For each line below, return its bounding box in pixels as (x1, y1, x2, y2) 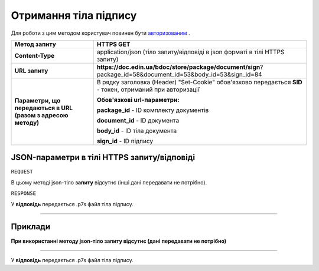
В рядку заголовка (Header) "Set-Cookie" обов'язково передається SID (96, 78, 302, 86)
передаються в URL (14, 104, 73, 112)
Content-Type (14, 51, 55, 60)
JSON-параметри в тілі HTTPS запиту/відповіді (11, 153, 195, 163)
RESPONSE (11, 190, 37, 197)
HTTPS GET (96, 40, 131, 48)
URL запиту (14, 67, 48, 75)
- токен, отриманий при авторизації (96, 85, 200, 94)
